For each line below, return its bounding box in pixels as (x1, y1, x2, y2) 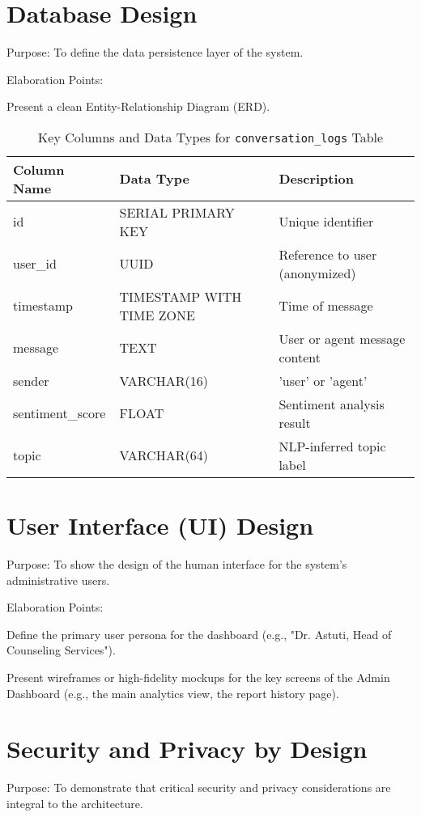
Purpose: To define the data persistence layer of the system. (6, 44, 304, 61)
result (279, 413, 311, 432)
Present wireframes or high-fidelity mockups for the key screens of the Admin (6, 669, 390, 685)
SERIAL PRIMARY (119, 202, 235, 222)
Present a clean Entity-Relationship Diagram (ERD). (6, 98, 270, 115)
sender (13, 370, 49, 390)
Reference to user (279, 244, 377, 264)
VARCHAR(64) (119, 446, 208, 465)
